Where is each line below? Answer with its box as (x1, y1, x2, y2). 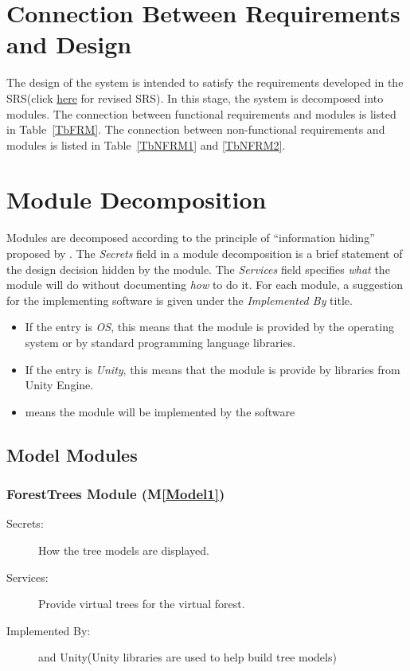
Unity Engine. (25, 376, 94, 393)
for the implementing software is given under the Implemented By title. (6, 291, 353, 308)
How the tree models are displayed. (38, 541, 209, 558)
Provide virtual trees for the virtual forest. (38, 595, 245, 612)
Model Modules (6, 442, 138, 466)
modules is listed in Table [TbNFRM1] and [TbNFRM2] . (6, 136, 286, 153)
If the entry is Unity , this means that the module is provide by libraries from (25, 361, 400, 377)
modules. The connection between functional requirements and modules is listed (6, 105, 396, 122)
